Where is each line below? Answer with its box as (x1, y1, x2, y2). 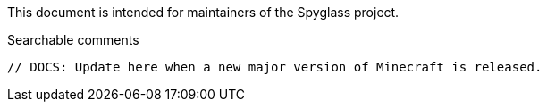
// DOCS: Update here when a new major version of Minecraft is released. (7, 60, 543, 74)
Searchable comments (7, 32, 139, 47)
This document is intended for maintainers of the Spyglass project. (7, 4, 400, 20)
